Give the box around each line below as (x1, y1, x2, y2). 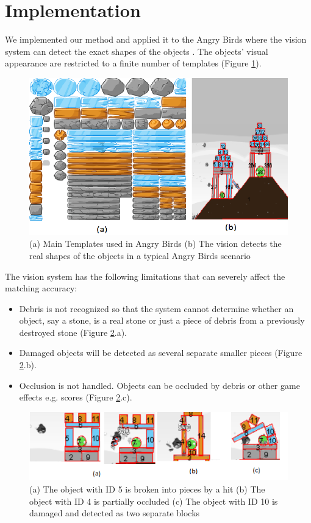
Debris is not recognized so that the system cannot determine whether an (19, 302, 294, 315)
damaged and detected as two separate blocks (29, 507, 200, 519)
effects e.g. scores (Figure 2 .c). (19, 391, 132, 404)
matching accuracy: (5, 282, 77, 294)
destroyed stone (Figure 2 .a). (19, 326, 127, 338)
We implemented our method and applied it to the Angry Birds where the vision (5, 33, 307, 46)
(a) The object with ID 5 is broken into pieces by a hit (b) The (29, 483, 265, 496)
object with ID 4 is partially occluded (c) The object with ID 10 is (29, 494, 278, 507)
